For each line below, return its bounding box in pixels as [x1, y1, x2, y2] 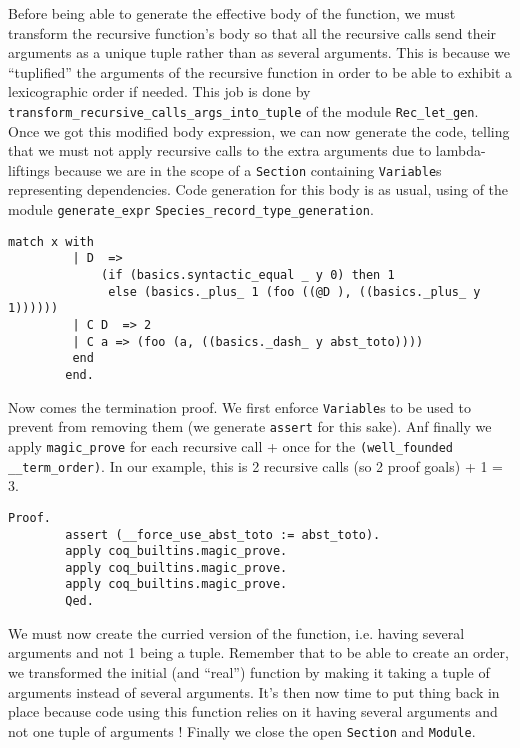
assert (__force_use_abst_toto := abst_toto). [65, 527, 381, 542]
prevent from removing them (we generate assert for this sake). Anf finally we [8, 416, 492, 437]
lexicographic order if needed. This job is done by [8, 81, 311, 102]
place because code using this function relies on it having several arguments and [8, 701, 498, 722]
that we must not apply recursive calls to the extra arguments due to [8, 140, 432, 161]
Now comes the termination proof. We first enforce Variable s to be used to [8, 396, 471, 417]
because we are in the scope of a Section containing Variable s [54, 159, 442, 180]
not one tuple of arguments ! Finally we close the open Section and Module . [8, 720, 476, 741]
